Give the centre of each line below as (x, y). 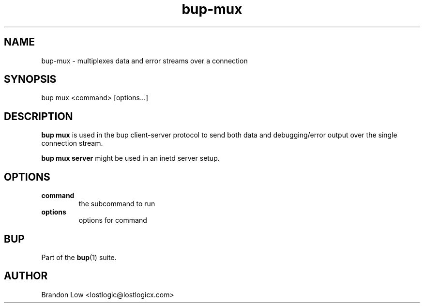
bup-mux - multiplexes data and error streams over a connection (144, 61)
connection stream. (72, 143)
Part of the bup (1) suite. (79, 257)
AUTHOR (26, 276)
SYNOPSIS (30, 79)
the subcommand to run (117, 204)
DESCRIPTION (38, 116)
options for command (113, 220)
